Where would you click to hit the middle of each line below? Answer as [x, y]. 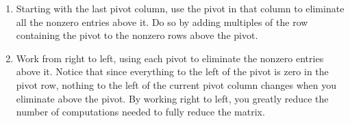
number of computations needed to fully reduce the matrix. [140, 112]
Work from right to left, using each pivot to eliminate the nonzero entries [170, 58]
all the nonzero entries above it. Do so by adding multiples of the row [162, 22]
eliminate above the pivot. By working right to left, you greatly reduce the [172, 98]
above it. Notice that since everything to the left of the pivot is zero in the [172, 71]
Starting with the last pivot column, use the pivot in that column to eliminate [180, 8]
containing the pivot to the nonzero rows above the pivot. [137, 35]
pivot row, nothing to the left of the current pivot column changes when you [176, 84]
